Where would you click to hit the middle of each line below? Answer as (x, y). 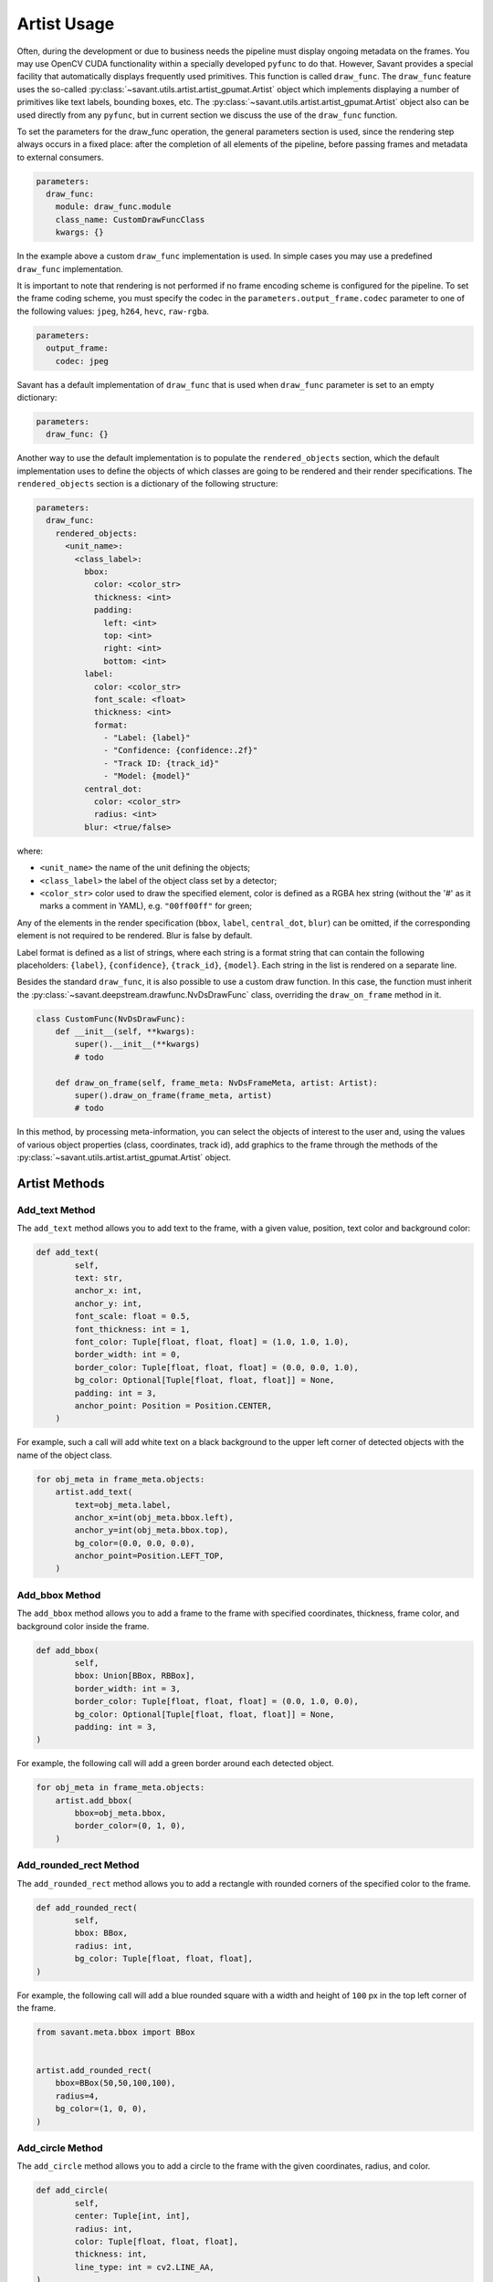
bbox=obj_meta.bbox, (121, 1813)
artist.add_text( (94, 1492)
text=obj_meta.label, (123, 1505)
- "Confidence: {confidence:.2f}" (181, 750)
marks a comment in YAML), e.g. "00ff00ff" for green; (146, 906)
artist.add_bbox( (94, 1800)
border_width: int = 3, (128, 1688)
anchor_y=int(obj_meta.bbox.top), (152, 1530)
